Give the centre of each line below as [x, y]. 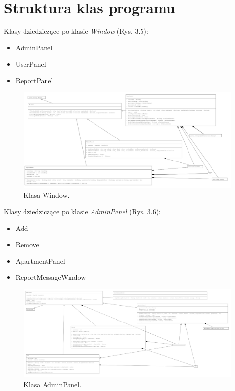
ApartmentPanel [40, 261]
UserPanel [31, 64]
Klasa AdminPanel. [53, 384]
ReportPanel [34, 80]
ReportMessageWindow [51, 277]
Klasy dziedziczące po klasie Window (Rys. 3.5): [76, 31]
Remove [27, 244]
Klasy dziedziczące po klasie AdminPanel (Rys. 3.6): [82, 211]
